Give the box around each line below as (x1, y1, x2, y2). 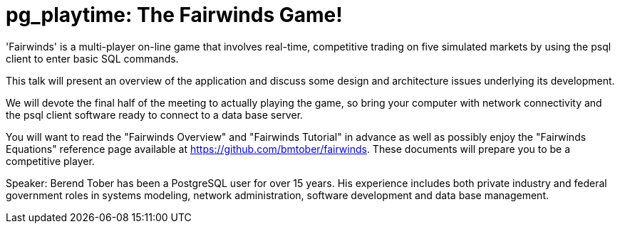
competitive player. (6, 154, 95, 167)
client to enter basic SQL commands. (6, 52, 179, 65)
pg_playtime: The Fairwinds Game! (6, 3, 343, 27)
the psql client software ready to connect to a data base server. (6, 108, 304, 121)
